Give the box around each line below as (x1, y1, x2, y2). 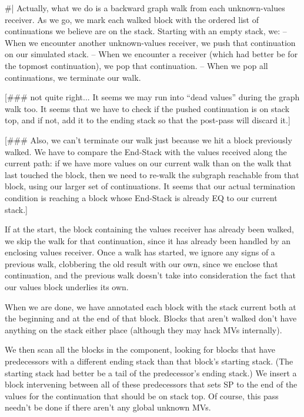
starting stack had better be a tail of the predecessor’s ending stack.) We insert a (5, 366, 297, 379)
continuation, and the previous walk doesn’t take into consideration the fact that (5, 269, 296, 281)
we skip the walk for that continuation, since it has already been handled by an (5, 234, 291, 247)
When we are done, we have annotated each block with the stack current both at (5, 300, 296, 313)
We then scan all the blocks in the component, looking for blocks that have (5, 343, 275, 356)
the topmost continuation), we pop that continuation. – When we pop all (5, 59, 268, 71)
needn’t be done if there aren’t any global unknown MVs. (5, 401, 211, 413)
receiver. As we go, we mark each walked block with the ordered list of (5, 13, 259, 25)
